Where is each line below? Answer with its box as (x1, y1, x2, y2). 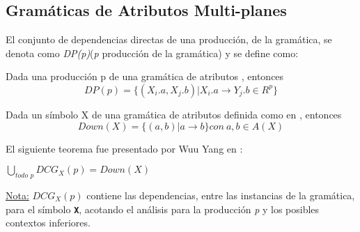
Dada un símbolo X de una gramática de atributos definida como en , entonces (6, 107, 342, 121)
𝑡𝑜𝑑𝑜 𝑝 (15, 171, 34, 179)
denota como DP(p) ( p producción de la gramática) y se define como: (6, 45, 299, 60)
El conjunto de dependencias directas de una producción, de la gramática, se (6, 32, 332, 47)
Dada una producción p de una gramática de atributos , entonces (6, 69, 284, 84)
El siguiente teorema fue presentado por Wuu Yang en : (6, 141, 243, 155)
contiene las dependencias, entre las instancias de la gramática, (86, 187, 355, 202)
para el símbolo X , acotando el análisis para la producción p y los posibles (6, 201, 320, 216)
